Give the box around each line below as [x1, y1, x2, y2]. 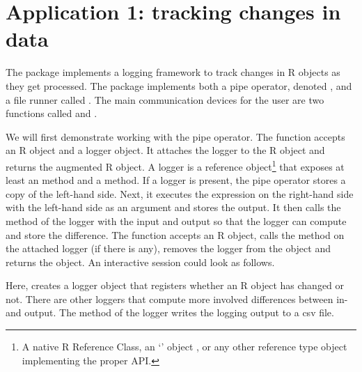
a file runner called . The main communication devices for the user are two [6, 92, 324, 107]
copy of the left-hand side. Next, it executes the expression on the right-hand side [6, 186, 354, 201]
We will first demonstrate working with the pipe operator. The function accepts [6, 129, 345, 144]
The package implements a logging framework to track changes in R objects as [6, 65, 340, 79]
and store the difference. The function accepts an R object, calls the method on [6, 227, 345, 242]
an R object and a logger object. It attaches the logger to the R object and [6, 143, 325, 157]
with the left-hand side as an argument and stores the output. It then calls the [6, 200, 341, 215]
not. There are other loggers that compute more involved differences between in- [6, 291, 348, 306]
